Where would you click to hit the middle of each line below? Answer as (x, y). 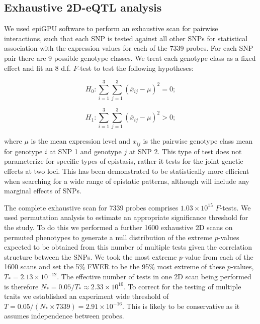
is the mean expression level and (81, 141)
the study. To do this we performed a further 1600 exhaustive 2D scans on (118, 227)
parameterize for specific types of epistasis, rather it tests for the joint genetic (124, 161)
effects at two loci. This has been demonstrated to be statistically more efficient (127, 171)
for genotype (23, 151)
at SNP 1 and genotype (85, 151)
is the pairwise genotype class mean (198, 141)
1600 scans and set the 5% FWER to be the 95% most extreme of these (115, 266)
